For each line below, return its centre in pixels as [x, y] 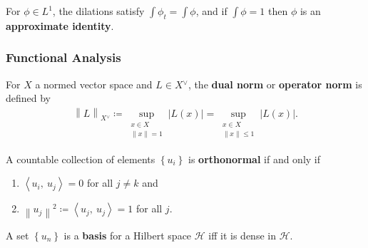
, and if [211, 11]
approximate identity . [60, 25]
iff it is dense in [242, 235]
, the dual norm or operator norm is [275, 84]
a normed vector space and [94, 84]
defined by [29, 98]
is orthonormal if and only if [255, 159]
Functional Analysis [63, 57]
